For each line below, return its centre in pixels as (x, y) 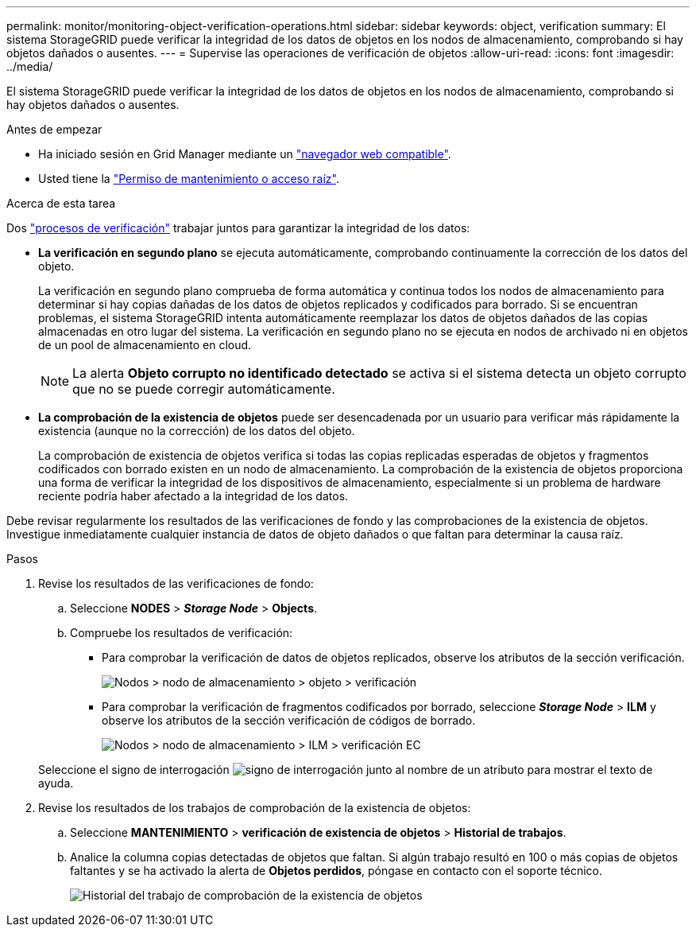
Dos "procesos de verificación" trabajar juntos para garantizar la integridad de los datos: (238, 228)
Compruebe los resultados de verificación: (182, 633)
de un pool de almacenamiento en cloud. (145, 345)
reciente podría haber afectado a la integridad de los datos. (193, 496)
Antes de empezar (54, 129)
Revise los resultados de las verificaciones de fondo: (176, 583)
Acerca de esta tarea (61, 203)
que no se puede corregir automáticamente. (204, 389)
